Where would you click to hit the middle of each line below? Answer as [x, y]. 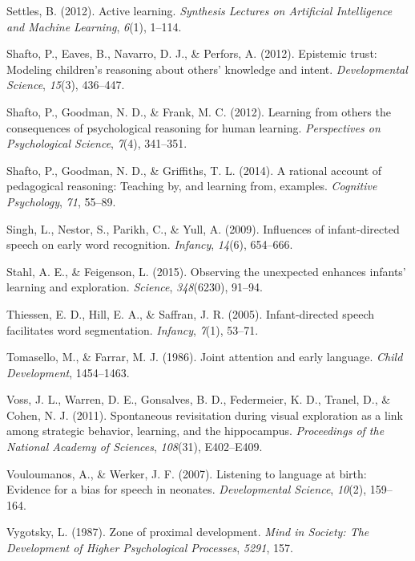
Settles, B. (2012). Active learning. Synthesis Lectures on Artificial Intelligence [199, 10]
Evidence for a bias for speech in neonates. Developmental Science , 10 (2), [187, 489]
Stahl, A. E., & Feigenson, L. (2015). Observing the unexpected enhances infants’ [206, 271]
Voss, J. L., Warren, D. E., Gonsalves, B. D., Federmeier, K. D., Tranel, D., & [199, 399]
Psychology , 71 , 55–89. [61, 201]
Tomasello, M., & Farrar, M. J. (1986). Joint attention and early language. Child [205, 357]
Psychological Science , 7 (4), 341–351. [97, 143]
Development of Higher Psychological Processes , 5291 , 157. [150, 548]
